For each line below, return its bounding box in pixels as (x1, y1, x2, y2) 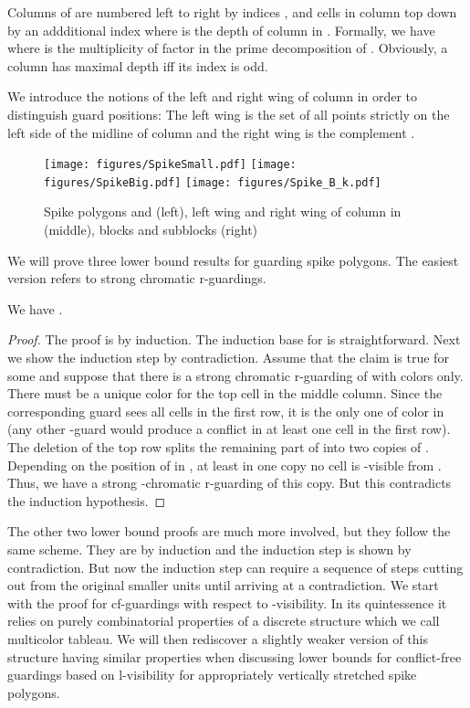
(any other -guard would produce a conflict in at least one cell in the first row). (7, 419, 451, 439)
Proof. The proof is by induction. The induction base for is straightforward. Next (7, 330, 461, 349)
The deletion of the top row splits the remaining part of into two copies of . (7, 438, 429, 456)
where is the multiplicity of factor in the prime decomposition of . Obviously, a (7, 38, 448, 58)
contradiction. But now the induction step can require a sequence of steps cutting (7, 557, 464, 576)
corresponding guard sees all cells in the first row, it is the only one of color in (7, 401, 444, 420)
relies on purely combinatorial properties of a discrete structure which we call (7, 611, 440, 630)
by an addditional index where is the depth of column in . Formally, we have (7, 20, 435, 39)
